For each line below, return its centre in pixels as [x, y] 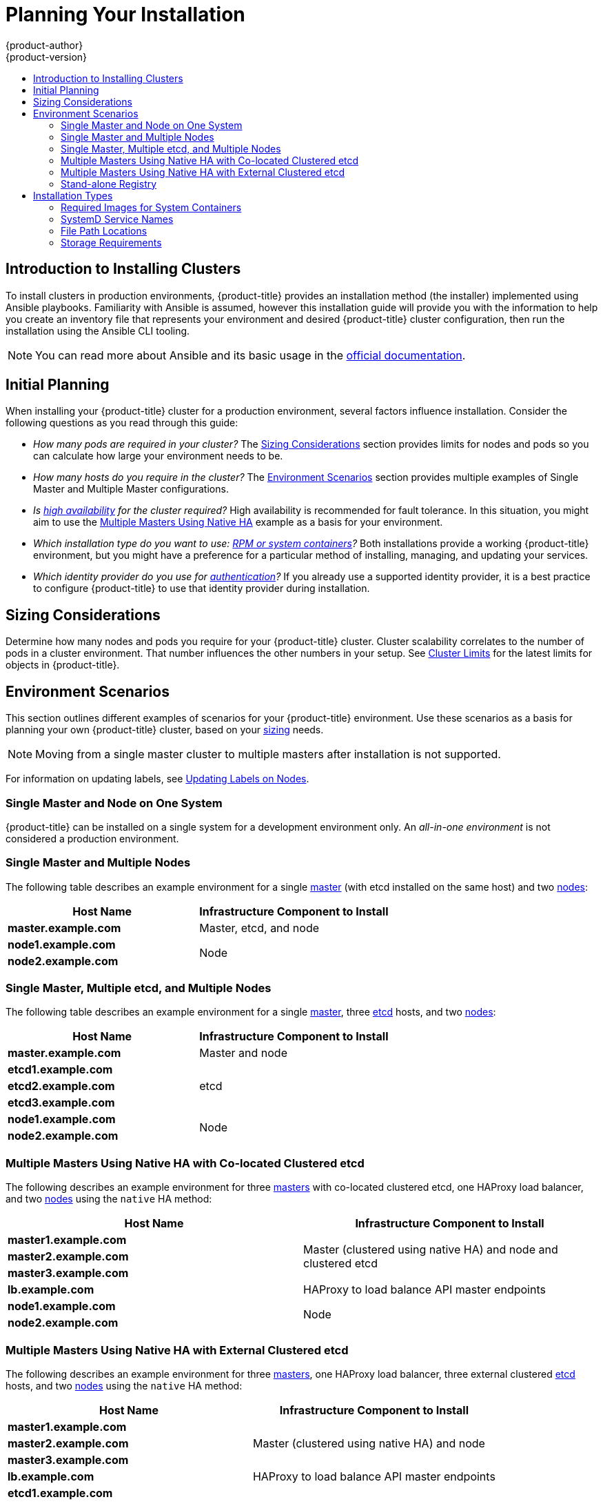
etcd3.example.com [61, 1103]
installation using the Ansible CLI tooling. [98, 330]
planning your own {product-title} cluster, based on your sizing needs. [165, 730]
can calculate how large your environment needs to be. [158, 456]
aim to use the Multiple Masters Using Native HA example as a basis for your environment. [238, 522]
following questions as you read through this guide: [122, 423]
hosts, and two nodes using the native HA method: [124, 1385]
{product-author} [44, 45]
